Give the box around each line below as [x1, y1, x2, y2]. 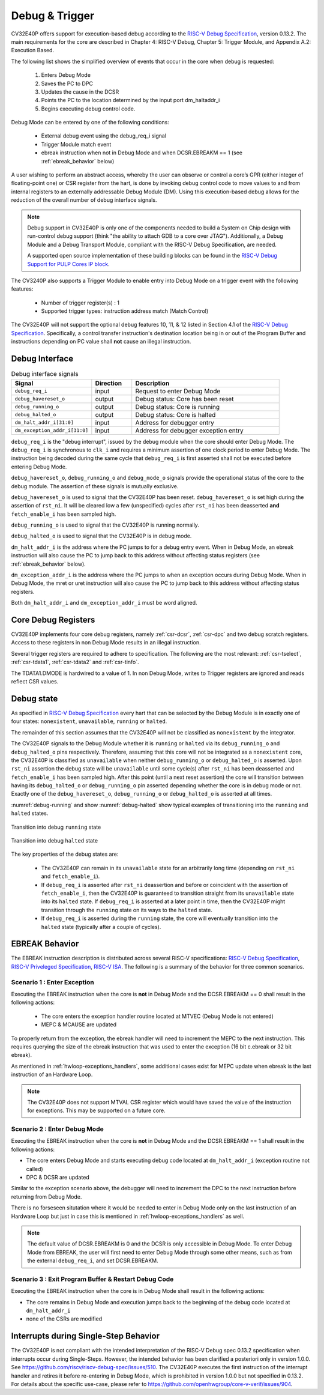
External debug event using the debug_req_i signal [41, 132, 167, 139]
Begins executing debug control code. [41, 105, 136, 112]
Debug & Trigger [11, 9, 95, 22]
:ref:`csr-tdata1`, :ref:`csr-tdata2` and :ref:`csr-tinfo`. [11, 658, 139, 666]
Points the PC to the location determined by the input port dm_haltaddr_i [41, 97, 220, 104]
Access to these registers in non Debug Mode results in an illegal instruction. [11, 639, 201, 646]
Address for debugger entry [135, 418, 214, 426]
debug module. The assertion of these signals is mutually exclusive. [11, 482, 179, 489]
